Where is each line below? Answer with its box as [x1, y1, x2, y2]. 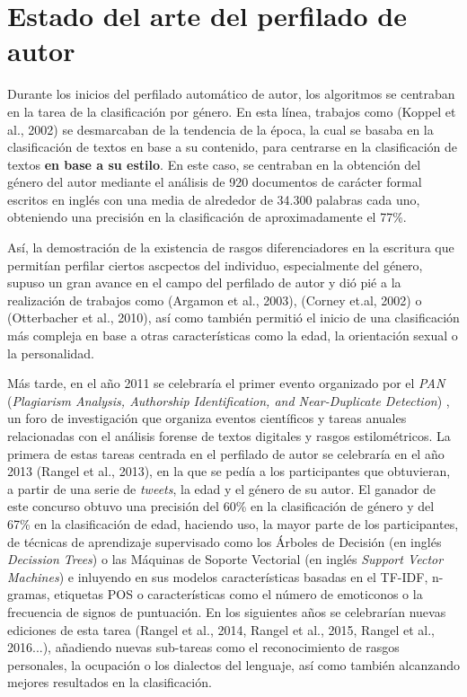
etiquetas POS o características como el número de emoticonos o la [54, 585, 423, 604]
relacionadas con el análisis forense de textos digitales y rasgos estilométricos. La [7, 427, 451, 445]
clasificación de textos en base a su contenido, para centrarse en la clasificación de [7, 137, 458, 156]
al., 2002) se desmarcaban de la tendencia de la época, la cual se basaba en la [7, 119, 434, 138]
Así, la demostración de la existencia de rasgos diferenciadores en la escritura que [7, 238, 454, 257]
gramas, [7, 585, 50, 604]
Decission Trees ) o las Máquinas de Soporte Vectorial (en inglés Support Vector [7, 550, 444, 569]
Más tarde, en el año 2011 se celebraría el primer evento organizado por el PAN [7, 374, 445, 393]
